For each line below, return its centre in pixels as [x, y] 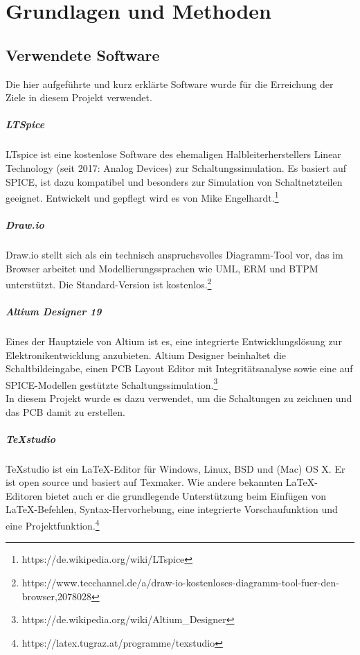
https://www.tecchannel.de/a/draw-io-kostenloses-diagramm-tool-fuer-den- [180, 582]
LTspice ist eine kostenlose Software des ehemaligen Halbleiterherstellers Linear [173, 154]
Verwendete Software [83, 54]
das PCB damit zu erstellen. [65, 411]
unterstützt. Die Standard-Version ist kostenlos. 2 [109, 283]
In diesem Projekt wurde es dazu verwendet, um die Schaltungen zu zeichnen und [179, 398]
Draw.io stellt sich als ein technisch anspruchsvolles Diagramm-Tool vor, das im [174, 254]
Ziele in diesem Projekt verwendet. [79, 97]
